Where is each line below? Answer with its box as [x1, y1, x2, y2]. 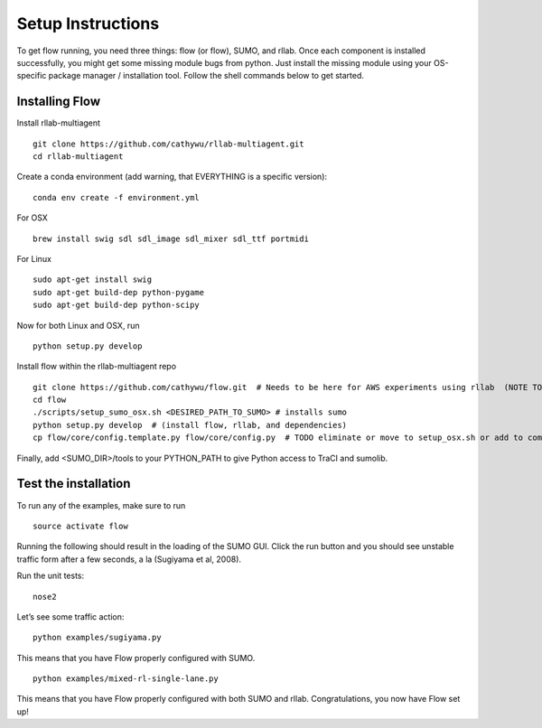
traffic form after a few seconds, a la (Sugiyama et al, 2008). [16, 554, 242, 565]
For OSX [16, 212, 49, 223]
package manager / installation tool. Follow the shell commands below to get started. [48, 70, 365, 81]
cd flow [33, 395, 67, 406]
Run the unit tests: [16, 570, 85, 582]
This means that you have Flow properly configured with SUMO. [16, 652, 256, 663]
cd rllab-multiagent [33, 152, 124, 162]
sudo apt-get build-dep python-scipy [33, 300, 201, 311]
